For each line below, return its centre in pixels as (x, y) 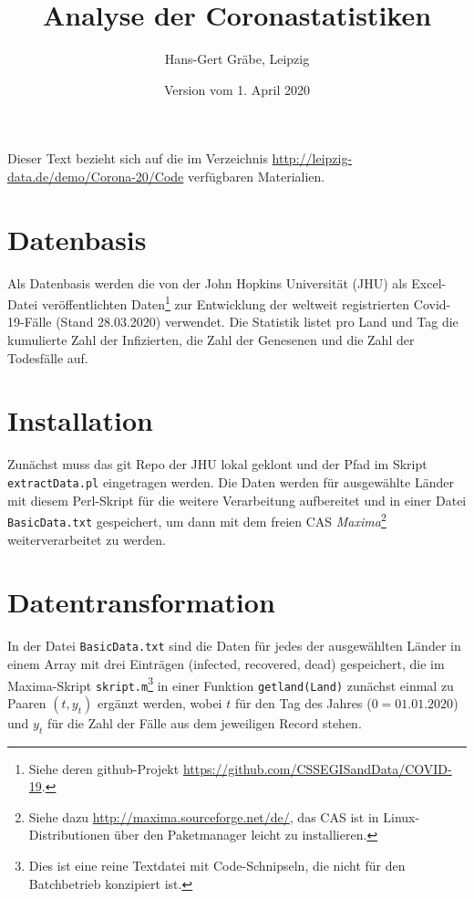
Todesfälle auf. (48, 357)
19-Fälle (30, 322)
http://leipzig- (312, 158)
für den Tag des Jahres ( (303, 702)
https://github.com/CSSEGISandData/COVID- (317, 768)
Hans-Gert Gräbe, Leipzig (237, 59)
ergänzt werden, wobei (160, 702)
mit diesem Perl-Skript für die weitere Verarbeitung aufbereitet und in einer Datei (237, 500)
